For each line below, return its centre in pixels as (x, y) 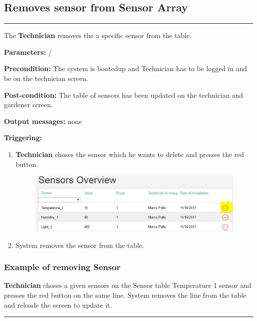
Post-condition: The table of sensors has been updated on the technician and (124, 95)
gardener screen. (28, 104)
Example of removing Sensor (62, 267)
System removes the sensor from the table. (80, 245)
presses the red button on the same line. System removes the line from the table (125, 295)
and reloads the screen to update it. (58, 304)
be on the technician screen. (46, 78)
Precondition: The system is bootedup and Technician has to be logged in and (126, 68)
